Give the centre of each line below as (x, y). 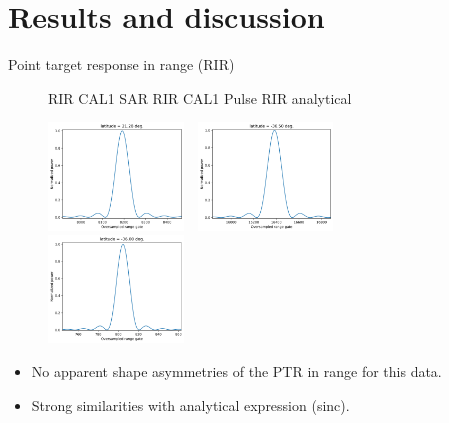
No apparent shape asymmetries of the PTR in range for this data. (236, 370)
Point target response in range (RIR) (121, 64)
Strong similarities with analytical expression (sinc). (190, 404)
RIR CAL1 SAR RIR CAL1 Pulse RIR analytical (200, 97)
